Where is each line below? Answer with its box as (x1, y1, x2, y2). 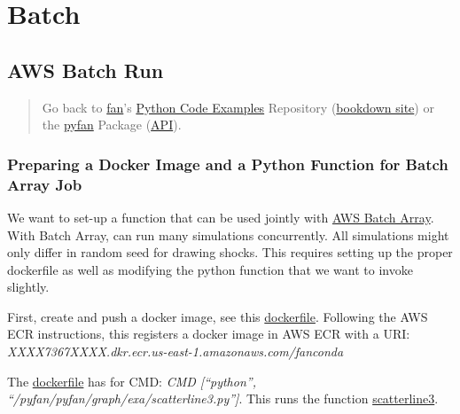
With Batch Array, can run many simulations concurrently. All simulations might (7, 225, 449, 244)
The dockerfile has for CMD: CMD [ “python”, (7, 371, 256, 390)
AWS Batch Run (7, 56, 164, 83)
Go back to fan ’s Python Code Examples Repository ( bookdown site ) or (42, 98, 434, 116)
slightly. (7, 277, 50, 296)
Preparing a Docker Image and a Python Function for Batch (7, 152, 448, 175)
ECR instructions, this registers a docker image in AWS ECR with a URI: (7, 324, 410, 343)
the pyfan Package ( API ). (42, 115, 182, 134)
